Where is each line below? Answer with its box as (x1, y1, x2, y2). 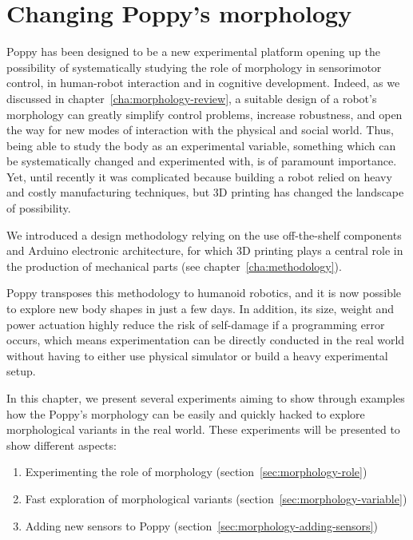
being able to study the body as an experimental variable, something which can (6, 137, 396, 153)
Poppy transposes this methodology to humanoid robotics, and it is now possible (6, 284, 402, 301)
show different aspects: (6, 436, 117, 453)
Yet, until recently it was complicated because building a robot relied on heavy (6, 168, 392, 185)
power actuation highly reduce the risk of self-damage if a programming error (6, 316, 385, 332)
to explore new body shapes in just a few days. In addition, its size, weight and (6, 300, 395, 317)
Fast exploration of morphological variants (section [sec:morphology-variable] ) (25, 490, 407, 506)
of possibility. (6, 200, 71, 216)
